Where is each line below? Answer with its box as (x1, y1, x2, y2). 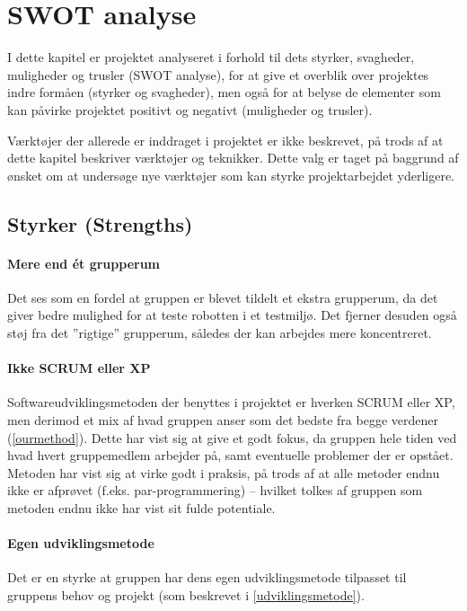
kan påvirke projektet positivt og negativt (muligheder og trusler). (7, 100, 373, 119)
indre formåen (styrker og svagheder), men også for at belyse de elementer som (7, 83, 441, 102)
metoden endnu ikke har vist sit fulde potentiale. (7, 499, 276, 517)
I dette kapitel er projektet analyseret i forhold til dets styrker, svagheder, (7, 48, 415, 66)
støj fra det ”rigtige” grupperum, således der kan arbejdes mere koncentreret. (7, 323, 432, 342)
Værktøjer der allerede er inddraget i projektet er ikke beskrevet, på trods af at (7, 130, 444, 149)
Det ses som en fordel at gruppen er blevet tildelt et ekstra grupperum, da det (7, 288, 438, 306)
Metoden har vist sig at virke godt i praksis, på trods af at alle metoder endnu (7, 463, 440, 482)
